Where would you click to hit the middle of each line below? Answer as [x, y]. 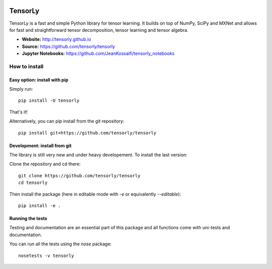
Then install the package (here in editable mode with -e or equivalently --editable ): [95, 194]
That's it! [18, 112]
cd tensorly [33, 183]
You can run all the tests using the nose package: [60, 244]
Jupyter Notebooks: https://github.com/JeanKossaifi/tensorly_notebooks [98, 53]
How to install [26, 66]
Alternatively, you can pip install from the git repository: [67, 121]
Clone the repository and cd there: [45, 164]
